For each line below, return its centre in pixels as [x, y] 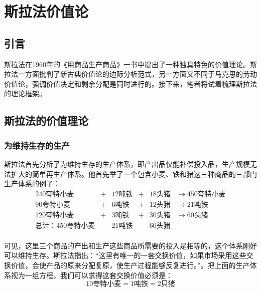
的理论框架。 [25, 93]
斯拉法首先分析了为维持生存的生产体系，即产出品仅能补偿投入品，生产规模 [127, 164]
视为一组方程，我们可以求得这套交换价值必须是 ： [92, 275]
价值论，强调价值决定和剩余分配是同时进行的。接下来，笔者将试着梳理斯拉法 [130, 83]
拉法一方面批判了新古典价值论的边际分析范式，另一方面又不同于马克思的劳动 [130, 74]
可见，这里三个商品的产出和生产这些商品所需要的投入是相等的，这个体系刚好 [130, 245]
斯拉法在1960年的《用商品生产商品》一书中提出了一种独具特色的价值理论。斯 [130, 64]
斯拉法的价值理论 [46, 120]
